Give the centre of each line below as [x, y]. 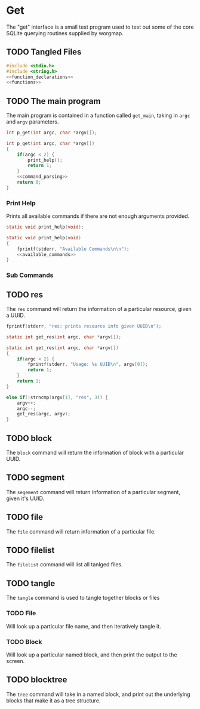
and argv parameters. [33, 122]
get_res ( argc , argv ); [44, 414]
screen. [16, 661]
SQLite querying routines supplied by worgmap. [65, 33]
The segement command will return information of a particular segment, [93, 492]
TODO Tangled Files [44, 52]
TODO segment [35, 478]
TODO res [25, 295]
